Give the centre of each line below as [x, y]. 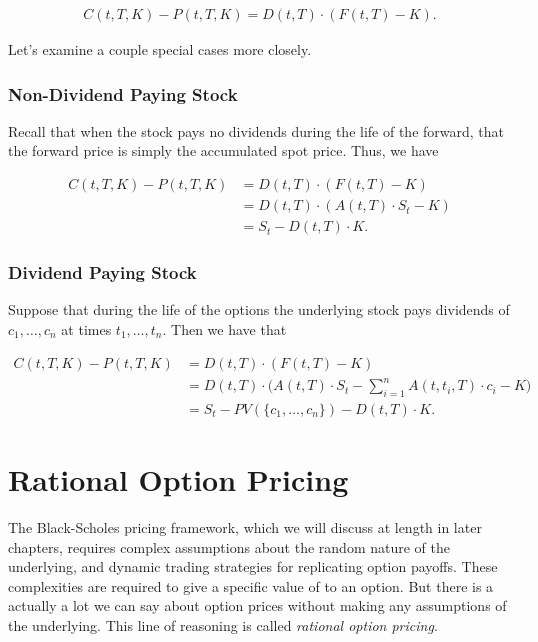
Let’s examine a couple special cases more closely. [160, 49]
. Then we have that [224, 328]
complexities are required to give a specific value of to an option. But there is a [251, 585]
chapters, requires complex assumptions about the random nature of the [229, 546]
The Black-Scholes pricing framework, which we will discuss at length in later [245, 527]
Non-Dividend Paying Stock [123, 93]
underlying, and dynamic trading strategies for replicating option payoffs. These [253, 566]
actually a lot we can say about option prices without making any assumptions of [257, 605]
